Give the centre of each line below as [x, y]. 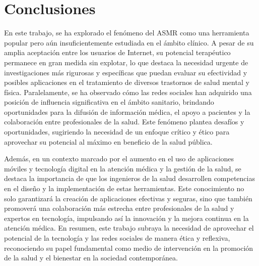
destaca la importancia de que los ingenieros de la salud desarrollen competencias [129, 178]
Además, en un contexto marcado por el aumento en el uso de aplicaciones [119, 159]
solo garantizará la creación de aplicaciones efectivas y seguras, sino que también [128, 198]
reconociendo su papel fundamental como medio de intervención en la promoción [129, 248]
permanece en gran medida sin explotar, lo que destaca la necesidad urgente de [126, 62]
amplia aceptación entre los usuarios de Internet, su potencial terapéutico [117, 52]
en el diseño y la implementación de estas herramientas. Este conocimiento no [124, 188]
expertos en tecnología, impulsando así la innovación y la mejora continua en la [126, 218]
